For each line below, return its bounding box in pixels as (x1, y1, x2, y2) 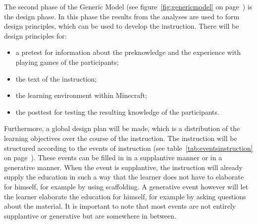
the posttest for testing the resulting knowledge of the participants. (15, 106, 219, 117)
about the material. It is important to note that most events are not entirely (4, 201, 236, 211)
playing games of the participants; (15, 56, 119, 67)
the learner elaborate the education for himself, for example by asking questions (4, 191, 246, 201)
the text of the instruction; (15, 73, 97, 84)
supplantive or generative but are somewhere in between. (4, 210, 176, 221)
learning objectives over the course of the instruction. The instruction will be (4, 133, 237, 143)
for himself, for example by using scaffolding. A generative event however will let (4, 181, 249, 191)
